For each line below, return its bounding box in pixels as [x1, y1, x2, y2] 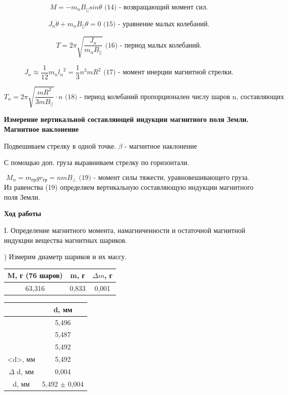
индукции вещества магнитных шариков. [4, 234, 127, 245]
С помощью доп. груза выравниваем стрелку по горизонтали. [4, 157, 189, 168]
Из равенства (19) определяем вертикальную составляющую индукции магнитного [4, 182, 254, 192]
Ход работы [4, 208, 41, 219]
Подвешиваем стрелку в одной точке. [4, 140, 116, 151]
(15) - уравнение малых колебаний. [103, 20, 210, 28]
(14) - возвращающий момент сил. [104, 4, 208, 11]
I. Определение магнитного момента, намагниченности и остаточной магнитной [4, 225, 245, 235]
